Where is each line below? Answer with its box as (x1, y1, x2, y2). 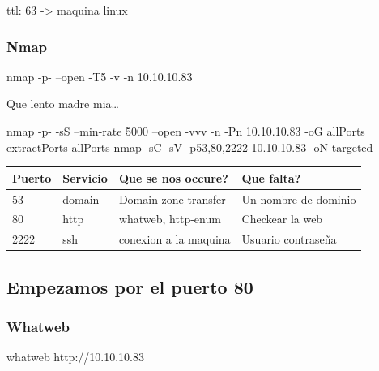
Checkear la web (241, 210, 323, 227)
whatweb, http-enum (118, 210, 221, 227)
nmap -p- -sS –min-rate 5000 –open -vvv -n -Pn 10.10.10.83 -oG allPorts (6, 123, 365, 139)
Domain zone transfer (118, 190, 226, 207)
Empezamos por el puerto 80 (6, 274, 253, 299)
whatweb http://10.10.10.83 (6, 348, 144, 365)
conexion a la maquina (118, 231, 231, 248)
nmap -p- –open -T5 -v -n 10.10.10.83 (6, 67, 193, 84)
